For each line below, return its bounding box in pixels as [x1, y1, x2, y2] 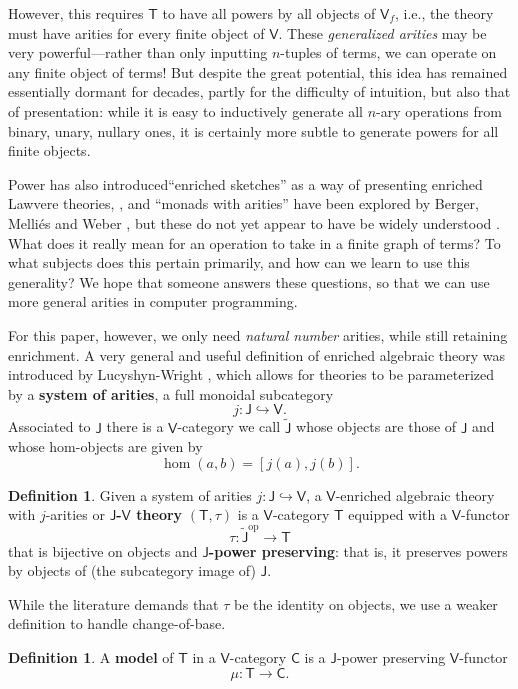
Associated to [8, 416, 91, 437]
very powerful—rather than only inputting [8, 42, 268, 63]
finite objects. [8, 140, 91, 161]
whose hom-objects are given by [8, 436, 203, 457]
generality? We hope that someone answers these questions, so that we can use [8, 271, 490, 292]
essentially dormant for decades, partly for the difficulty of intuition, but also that [8, 81, 511, 102]
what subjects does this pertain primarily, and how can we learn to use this [8, 252, 470, 273]
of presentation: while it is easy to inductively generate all [8, 100, 363, 121]
